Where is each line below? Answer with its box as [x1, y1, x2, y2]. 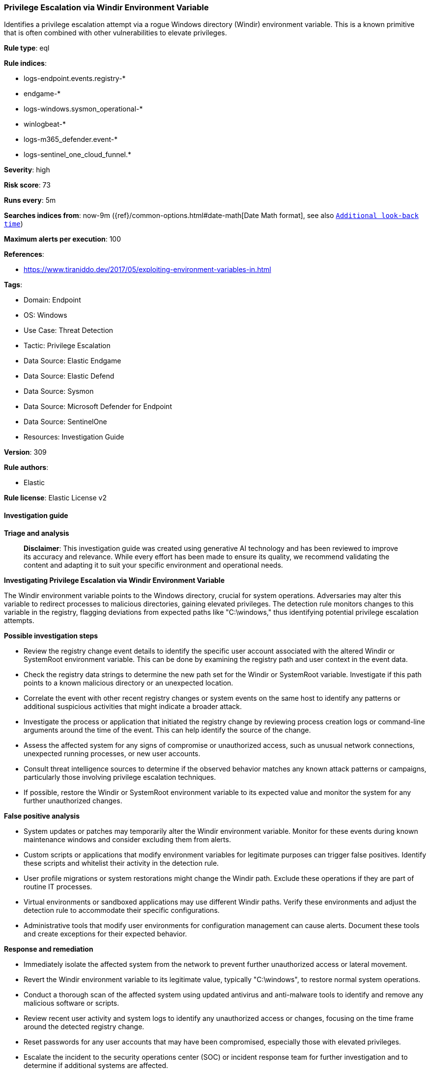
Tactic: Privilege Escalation [24, 341, 111, 350]
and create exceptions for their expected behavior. [24, 929, 187, 938]
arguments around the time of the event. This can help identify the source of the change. [24, 725, 311, 734]
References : [4, 250, 44, 259]
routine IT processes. [24, 882, 92, 891]
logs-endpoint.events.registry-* [24, 74, 126, 83]
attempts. [4, 616, 34, 625]
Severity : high [4, 165, 50, 174]
